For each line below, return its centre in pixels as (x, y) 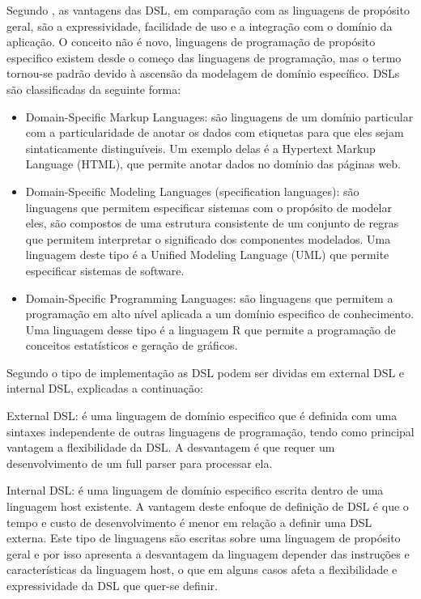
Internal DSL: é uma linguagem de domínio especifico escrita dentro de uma (195, 490)
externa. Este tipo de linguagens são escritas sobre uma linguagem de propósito (204, 538)
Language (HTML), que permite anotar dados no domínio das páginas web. (213, 164)
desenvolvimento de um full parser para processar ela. (140, 463)
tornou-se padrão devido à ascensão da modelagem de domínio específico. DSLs (203, 73)
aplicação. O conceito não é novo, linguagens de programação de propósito (191, 42)
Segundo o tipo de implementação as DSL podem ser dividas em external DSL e (206, 372)
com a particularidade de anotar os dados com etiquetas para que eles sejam (215, 132)
